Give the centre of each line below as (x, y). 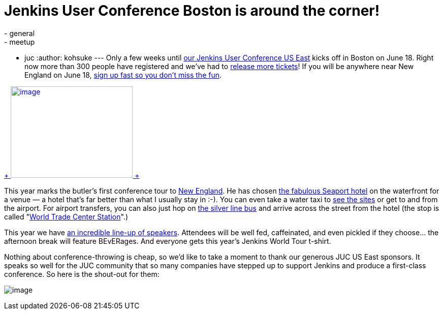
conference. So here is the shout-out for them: (82, 274)
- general (20, 33)
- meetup (20, 42)
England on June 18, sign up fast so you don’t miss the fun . (123, 75)
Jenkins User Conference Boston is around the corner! (192, 11)
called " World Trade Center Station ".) (66, 216)
